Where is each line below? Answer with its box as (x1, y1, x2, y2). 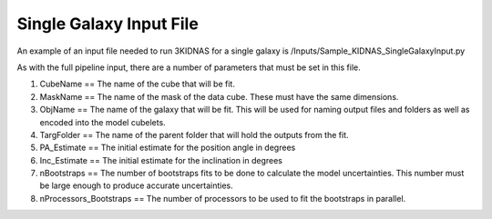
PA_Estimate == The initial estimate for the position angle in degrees (39, 142, 296, 154)
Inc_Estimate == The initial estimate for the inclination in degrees (39, 154, 282, 165)
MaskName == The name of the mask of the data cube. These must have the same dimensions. (39, 91, 399, 102)
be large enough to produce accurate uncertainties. (39, 180, 234, 191)
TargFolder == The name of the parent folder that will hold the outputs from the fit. (39, 129, 350, 140)
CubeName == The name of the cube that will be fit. (39, 78, 236, 90)
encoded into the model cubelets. (39, 116, 166, 127)
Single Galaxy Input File (16, 14, 200, 34)
